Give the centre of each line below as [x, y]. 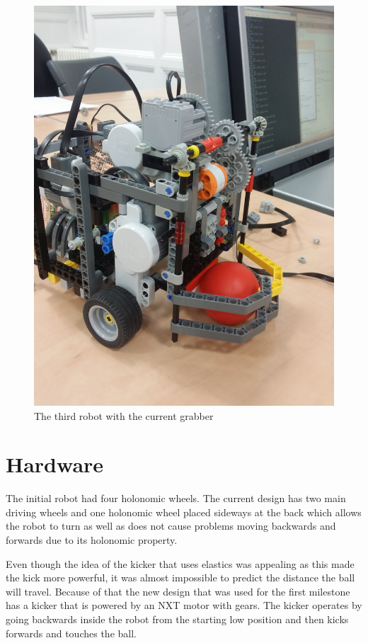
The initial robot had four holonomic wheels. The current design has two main [176, 498]
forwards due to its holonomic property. [92, 540]
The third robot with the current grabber [124, 415]
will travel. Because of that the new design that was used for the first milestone [178, 591]
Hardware [55, 464]
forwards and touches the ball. [71, 633]
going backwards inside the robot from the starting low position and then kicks [177, 619]
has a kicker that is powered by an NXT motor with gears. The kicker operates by [184, 605]
